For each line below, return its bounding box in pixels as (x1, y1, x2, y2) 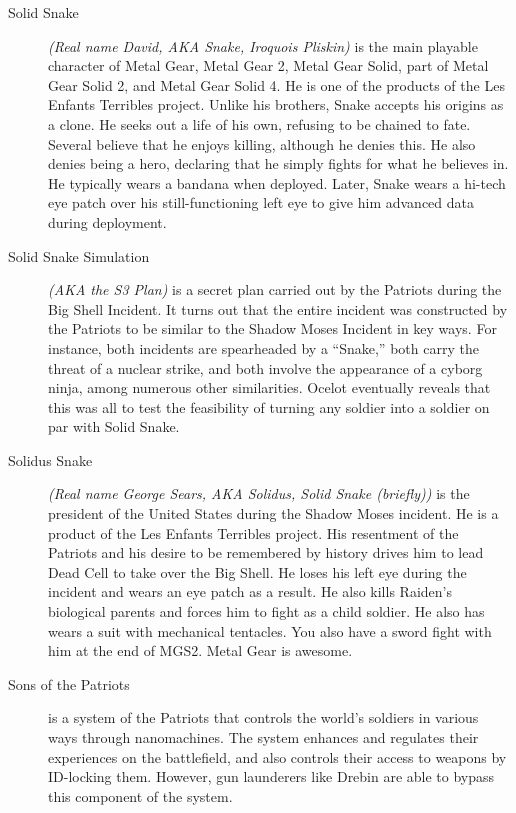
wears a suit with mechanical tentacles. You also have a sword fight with (48, 620, 492, 641)
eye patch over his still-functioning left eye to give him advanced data (48, 192, 475, 213)
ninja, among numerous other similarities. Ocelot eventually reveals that (48, 377, 491, 398)
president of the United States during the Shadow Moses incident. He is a (48, 503, 499, 524)
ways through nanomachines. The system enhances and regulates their (48, 727, 479, 747)
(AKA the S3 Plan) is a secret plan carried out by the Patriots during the (48, 279, 502, 300)
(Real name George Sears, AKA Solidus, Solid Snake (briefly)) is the (48, 483, 470, 504)
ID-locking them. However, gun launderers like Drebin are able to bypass (48, 766, 495, 787)
